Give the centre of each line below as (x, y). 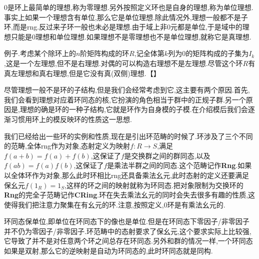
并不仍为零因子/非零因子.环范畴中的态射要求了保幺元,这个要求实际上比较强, (128, 231)
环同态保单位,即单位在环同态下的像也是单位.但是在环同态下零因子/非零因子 (127, 221)
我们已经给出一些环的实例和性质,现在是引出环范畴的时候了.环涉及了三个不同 (128, 136)
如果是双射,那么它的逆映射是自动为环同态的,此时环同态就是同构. (108, 251)
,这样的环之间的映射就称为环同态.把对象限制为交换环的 (154, 185)
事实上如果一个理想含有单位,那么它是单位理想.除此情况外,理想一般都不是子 (126, 17)
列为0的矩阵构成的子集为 (208, 53)
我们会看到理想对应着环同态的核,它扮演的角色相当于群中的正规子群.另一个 (125, 99)
